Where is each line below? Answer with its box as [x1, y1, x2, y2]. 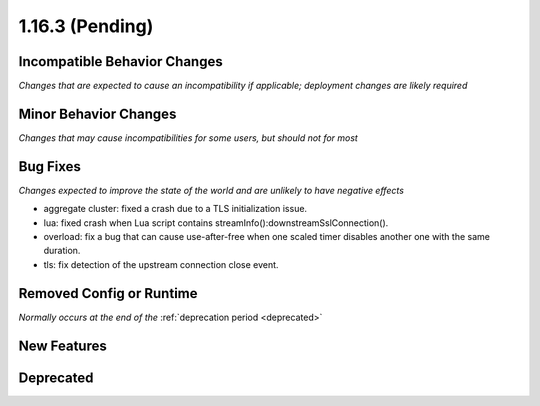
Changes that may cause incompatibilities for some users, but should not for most [18, 131, 359, 144]
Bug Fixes [18, 158, 82, 175]
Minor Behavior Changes [18, 105, 177, 122]
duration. [43, 245, 81, 257]
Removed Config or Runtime [18, 285, 198, 302]
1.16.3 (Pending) [18, 15, 154, 37]
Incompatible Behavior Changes [18, 53, 224, 70]
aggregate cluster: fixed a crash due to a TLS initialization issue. [43, 203, 308, 215]
